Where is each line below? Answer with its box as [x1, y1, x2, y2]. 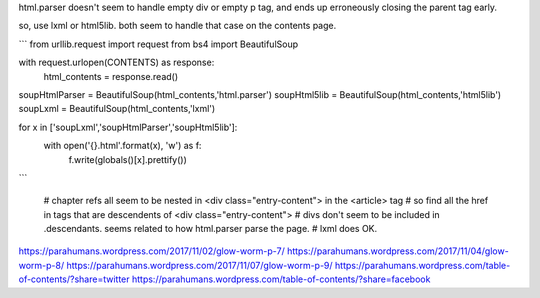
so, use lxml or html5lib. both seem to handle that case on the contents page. [18, 20, 337, 32]
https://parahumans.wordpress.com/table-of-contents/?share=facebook [131, 273, 431, 285]
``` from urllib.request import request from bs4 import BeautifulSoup [18, 38, 299, 50]
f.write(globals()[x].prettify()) [68, 153, 187, 165]
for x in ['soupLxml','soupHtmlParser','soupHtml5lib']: [18, 121, 238, 133]
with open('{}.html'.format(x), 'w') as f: [43, 140, 202, 152]
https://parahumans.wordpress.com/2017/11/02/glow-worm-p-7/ [18, 245, 285, 257]
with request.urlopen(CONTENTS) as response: [18, 56, 215, 69]
